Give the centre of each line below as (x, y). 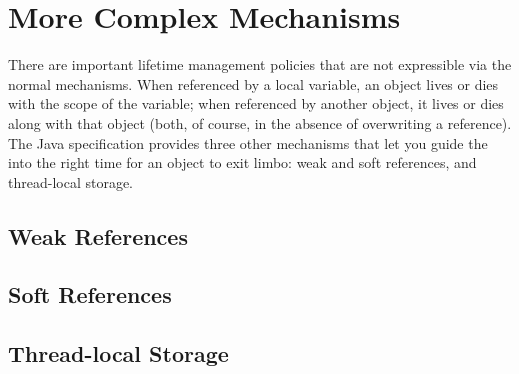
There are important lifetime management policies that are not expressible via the (260, 64)
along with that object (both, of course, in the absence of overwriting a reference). (260, 122)
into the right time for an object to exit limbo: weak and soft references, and (242, 162)
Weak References (98, 235)
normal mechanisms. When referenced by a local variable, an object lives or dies (253, 83)
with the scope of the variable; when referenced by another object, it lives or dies (256, 103)
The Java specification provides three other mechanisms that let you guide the (248, 142)
